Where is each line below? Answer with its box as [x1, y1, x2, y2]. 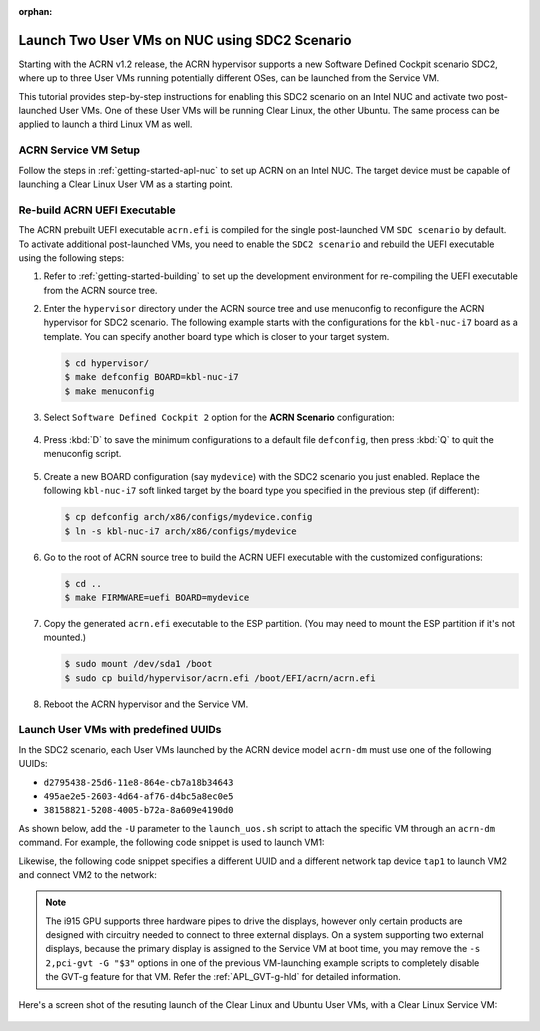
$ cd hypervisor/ [64, 357, 150, 369]
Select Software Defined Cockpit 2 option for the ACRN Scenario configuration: [43, 411, 395, 423]
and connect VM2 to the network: [18, 868, 157, 880]
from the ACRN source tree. [43, 284, 158, 296]
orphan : [18, 6, 53, 17]
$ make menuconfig [64, 385, 155, 397]
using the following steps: [18, 251, 125, 264]
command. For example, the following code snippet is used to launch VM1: [18, 836, 325, 849]
